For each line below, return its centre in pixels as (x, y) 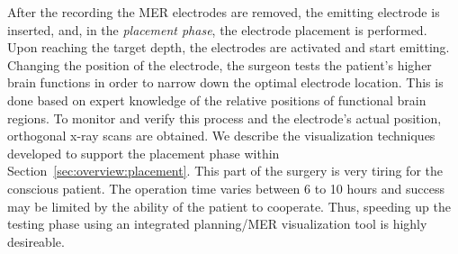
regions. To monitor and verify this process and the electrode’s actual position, (225, 118)
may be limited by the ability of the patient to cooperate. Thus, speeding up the (229, 206)
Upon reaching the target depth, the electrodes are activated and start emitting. (229, 47)
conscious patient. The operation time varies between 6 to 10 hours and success (226, 188)
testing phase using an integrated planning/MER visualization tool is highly (217, 224)
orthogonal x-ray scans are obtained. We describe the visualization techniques (221, 136)
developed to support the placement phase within (144, 153)
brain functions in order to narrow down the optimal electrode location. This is (225, 82)
